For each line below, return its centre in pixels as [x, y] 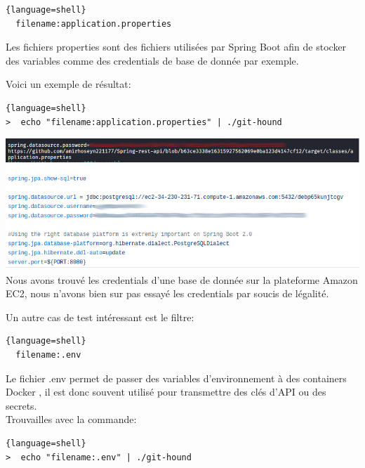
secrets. [21, 405]
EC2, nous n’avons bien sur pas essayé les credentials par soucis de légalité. [167, 293]
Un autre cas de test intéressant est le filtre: [100, 317]
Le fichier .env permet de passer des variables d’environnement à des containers [176, 378]
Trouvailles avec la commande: [71, 419]
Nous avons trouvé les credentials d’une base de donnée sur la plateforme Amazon [182, 279]
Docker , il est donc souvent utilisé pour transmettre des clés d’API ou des [166, 392]
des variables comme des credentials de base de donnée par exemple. [152, 60]
